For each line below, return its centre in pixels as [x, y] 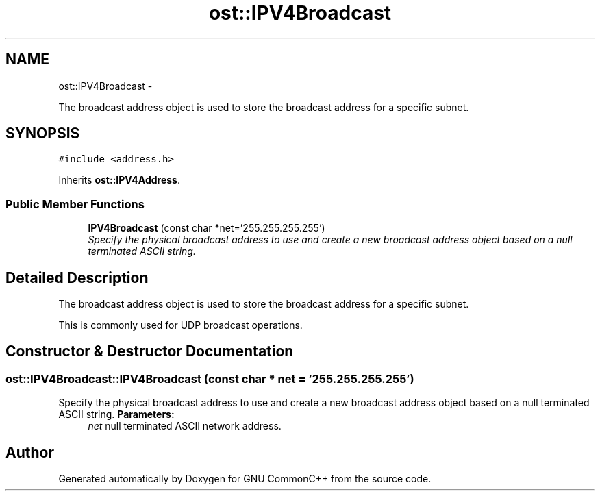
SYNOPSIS [43, 134]
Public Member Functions [75, 204]
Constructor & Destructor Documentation [150, 351]
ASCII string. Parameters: [116, 414]
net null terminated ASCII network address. [185, 426]
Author [30, 452]
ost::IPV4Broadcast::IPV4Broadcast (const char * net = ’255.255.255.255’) [210, 379]
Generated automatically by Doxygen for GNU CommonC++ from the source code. [245, 479]
